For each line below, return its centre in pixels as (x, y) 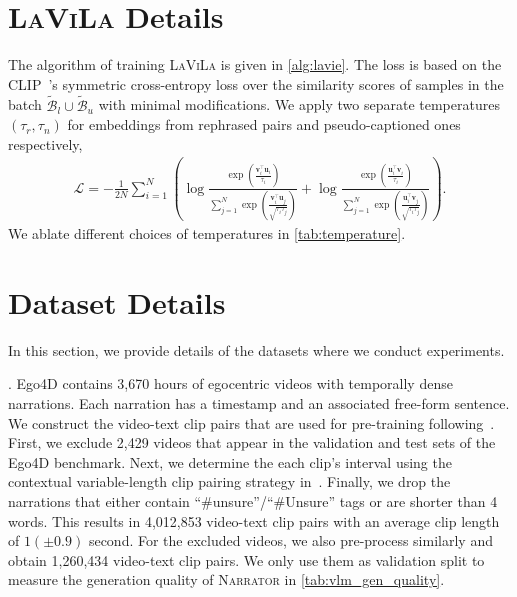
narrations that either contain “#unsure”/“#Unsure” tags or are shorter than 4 (253, 500)
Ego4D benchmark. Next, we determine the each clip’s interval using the (230, 461)
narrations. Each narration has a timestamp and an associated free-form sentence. (259, 402)
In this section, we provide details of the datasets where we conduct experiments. (256, 349)
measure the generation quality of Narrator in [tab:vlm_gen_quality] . (226, 579)
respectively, (45, 143)
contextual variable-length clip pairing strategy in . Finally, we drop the (229, 481)
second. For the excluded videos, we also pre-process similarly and (290, 540)
